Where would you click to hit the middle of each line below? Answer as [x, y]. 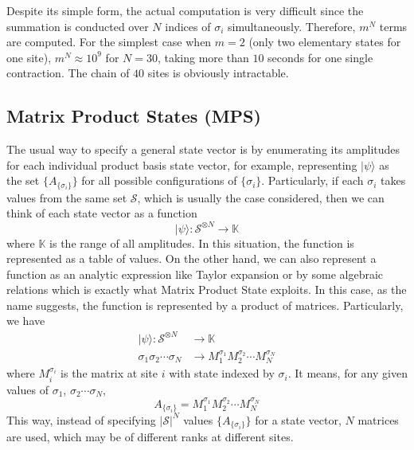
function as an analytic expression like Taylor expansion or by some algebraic [195, 274]
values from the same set [67, 197]
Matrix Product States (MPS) [134, 116]
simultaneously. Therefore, [292, 26]
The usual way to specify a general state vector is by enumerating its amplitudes [203, 149]
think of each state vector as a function [102, 213]
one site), [29, 57]
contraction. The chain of [68, 73]
